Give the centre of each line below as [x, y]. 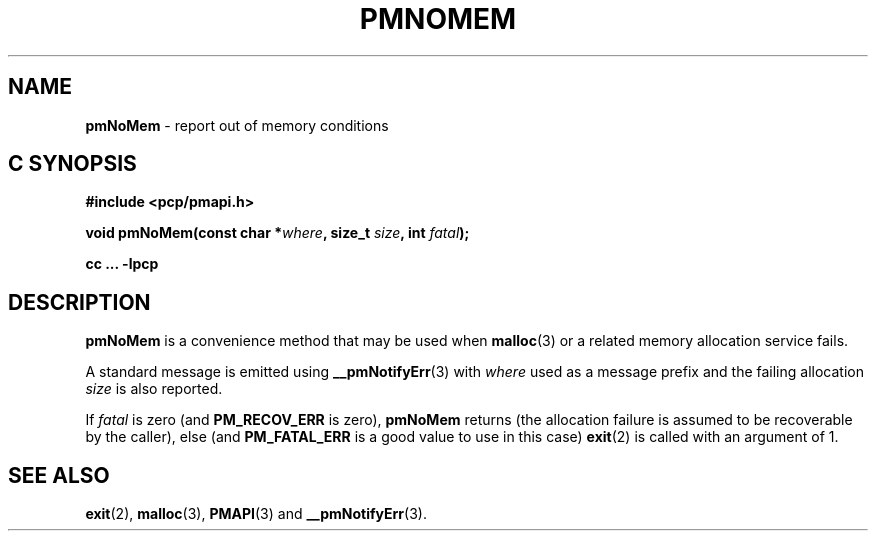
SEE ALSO [59, 475]
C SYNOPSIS [72, 164]
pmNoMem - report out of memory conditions [237, 125]
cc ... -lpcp [122, 264]
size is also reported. [154, 389]
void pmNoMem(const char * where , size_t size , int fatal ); [277, 233]
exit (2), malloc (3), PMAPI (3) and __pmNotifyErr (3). [256, 514]
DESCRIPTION [79, 302]
